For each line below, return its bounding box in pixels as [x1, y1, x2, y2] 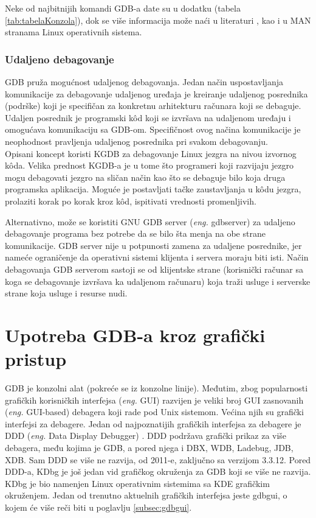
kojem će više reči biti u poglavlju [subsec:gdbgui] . [5, 500, 192, 513]
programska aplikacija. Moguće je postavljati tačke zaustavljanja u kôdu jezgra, [5, 183, 301, 195]
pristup [5, 346, 67, 371]
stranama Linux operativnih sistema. [5, 26, 142, 38]
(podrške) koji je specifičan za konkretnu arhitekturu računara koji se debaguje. [5, 99, 301, 112]
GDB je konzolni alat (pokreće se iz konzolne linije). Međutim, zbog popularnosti [5, 382, 308, 394]
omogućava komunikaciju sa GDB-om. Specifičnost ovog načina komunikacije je [5, 123, 301, 136]
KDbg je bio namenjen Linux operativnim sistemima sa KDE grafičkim [5, 477, 270, 489]
